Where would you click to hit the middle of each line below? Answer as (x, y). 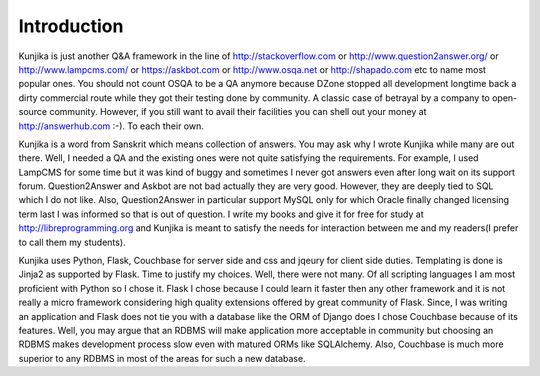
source (33, 112)
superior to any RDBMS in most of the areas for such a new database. (162, 358)
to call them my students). (72, 242)
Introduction (71, 26)
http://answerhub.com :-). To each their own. (111, 126)
